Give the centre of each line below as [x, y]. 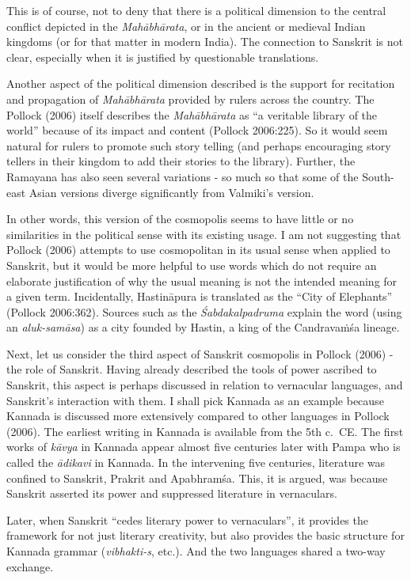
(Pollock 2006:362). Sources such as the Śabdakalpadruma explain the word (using [204, 311]
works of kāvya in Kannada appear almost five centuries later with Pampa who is [204, 447]
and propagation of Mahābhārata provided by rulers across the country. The [190, 99]
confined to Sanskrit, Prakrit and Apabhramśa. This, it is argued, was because [197, 478]
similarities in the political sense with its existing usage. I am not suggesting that [204, 234]
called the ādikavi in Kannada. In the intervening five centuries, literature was [196, 462]
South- [378, 176]
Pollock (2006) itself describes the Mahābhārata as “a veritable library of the [192, 114]
